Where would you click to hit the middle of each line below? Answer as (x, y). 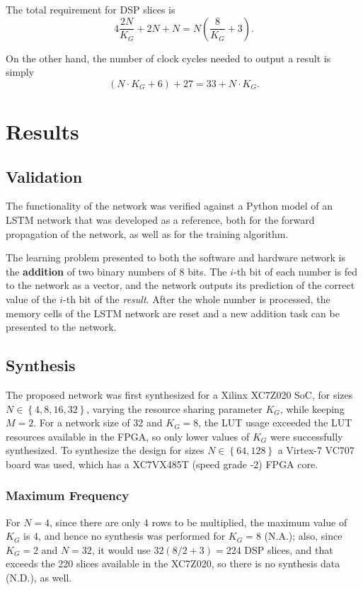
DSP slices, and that (289, 549)
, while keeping (312, 408)
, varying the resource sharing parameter (174, 408)
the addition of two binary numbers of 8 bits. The (116, 271)
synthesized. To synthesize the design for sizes (105, 450)
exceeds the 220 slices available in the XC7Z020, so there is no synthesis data (173, 563)
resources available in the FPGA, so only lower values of (128, 436)
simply (20, 72)
